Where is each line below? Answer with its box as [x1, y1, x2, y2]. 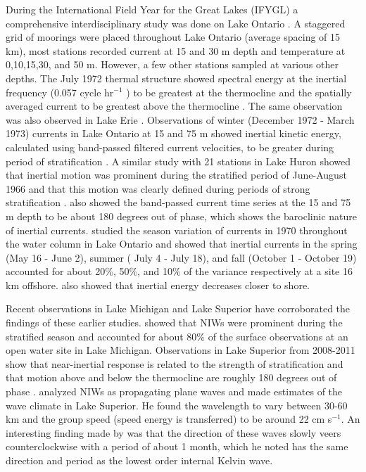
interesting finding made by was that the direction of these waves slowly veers [6, 425, 341, 440]
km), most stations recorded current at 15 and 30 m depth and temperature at [6, 43, 346, 58]
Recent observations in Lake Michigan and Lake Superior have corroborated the [6, 301, 351, 316]
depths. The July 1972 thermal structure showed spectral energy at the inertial [6, 70, 347, 85]
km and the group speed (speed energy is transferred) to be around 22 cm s [6, 412, 332, 426]
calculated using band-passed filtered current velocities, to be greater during [6, 139, 334, 154]
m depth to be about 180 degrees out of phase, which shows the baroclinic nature [6, 208, 357, 223]
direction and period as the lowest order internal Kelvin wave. [6, 453, 273, 467]
